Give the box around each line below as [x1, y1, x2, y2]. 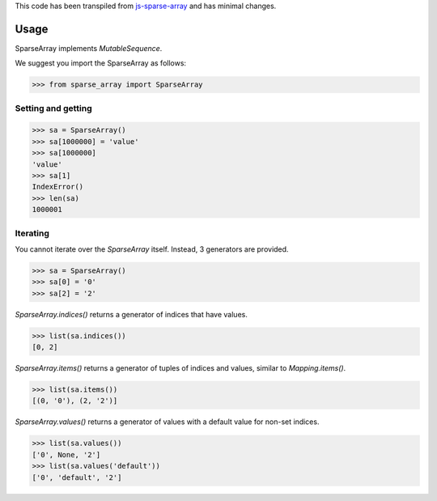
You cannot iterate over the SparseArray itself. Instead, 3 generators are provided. [15, 244, 289, 254]
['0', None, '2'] [32, 450, 101, 459]
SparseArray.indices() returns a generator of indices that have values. [15, 309, 248, 319]
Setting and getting [15, 102, 92, 113]
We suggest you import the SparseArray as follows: [15, 58, 186, 68]
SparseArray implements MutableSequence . [15, 43, 163, 53]
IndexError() [32, 182, 84, 192]
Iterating [15, 227, 50, 239]
